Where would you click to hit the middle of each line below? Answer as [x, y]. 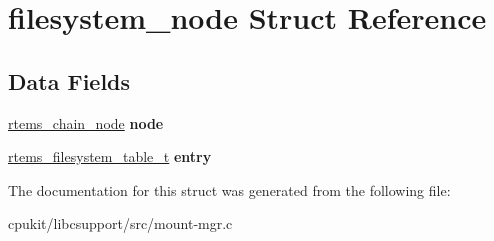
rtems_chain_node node [86, 122]
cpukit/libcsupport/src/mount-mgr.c [120, 223]
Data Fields [69, 80]
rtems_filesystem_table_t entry [110, 156]
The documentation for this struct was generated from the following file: [229, 189]
